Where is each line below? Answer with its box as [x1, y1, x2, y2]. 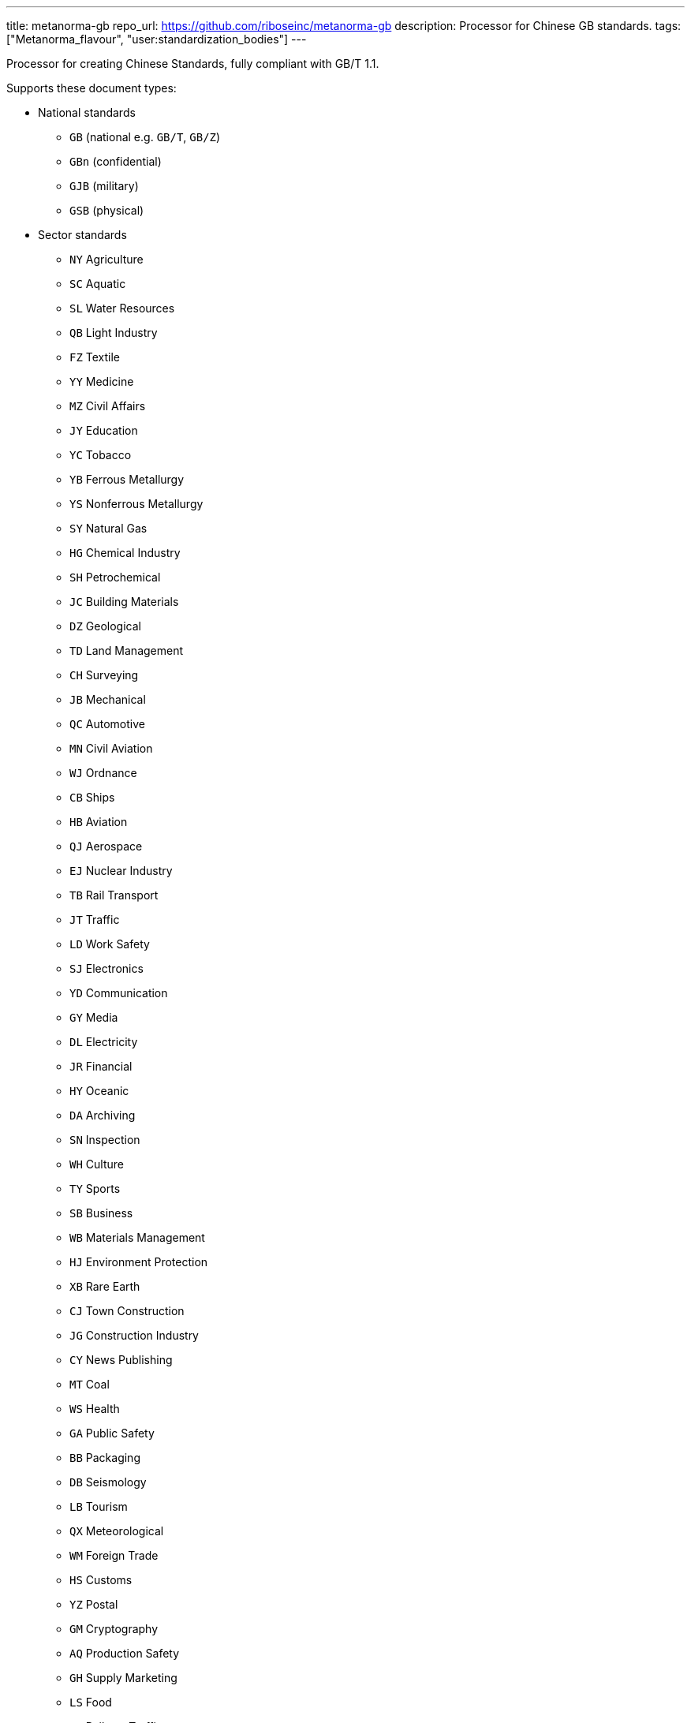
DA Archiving [69, 1108, 136, 1122]
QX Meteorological [69, 1524, 164, 1538]
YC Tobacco [69, 448, 132, 462]
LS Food [69, 1695, 112, 1709]
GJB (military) [69, 179, 139, 192]
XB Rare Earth [69, 1280, 140, 1293]
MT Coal [69, 1377, 110, 1391]
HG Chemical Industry [69, 546, 181, 559]
